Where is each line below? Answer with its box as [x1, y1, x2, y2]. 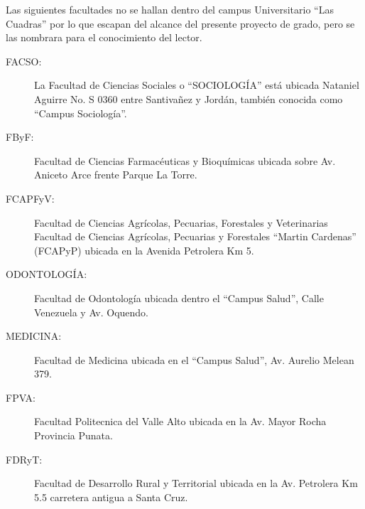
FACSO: [6, 53, 42, 68]
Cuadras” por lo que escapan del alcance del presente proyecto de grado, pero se [6, 16, 355, 31]
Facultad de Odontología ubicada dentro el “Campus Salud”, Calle [34, 290, 324, 305]
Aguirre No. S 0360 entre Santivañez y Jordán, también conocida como [34, 91, 343, 106]
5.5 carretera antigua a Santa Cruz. [34, 489, 188, 504]
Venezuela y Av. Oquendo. [34, 304, 149, 319]
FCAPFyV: [6, 191, 55, 205]
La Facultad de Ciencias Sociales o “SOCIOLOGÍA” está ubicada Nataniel [34, 77, 359, 92]
